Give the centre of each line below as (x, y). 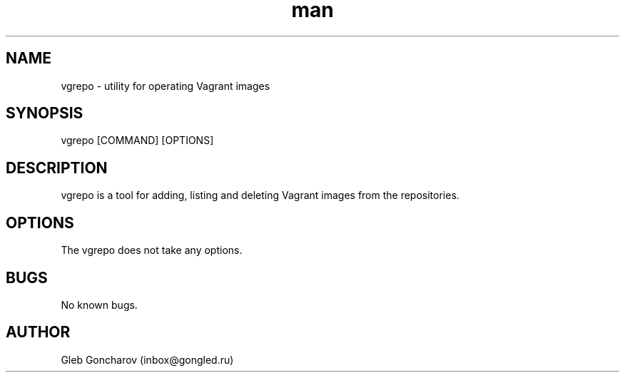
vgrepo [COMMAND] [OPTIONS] (137, 141)
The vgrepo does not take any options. (152, 250)
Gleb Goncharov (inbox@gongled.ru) (147, 359)
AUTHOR (38, 332)
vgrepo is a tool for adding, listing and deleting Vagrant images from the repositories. (260, 195)
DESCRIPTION (57, 168)
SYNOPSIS (45, 113)
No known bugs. (99, 305)
